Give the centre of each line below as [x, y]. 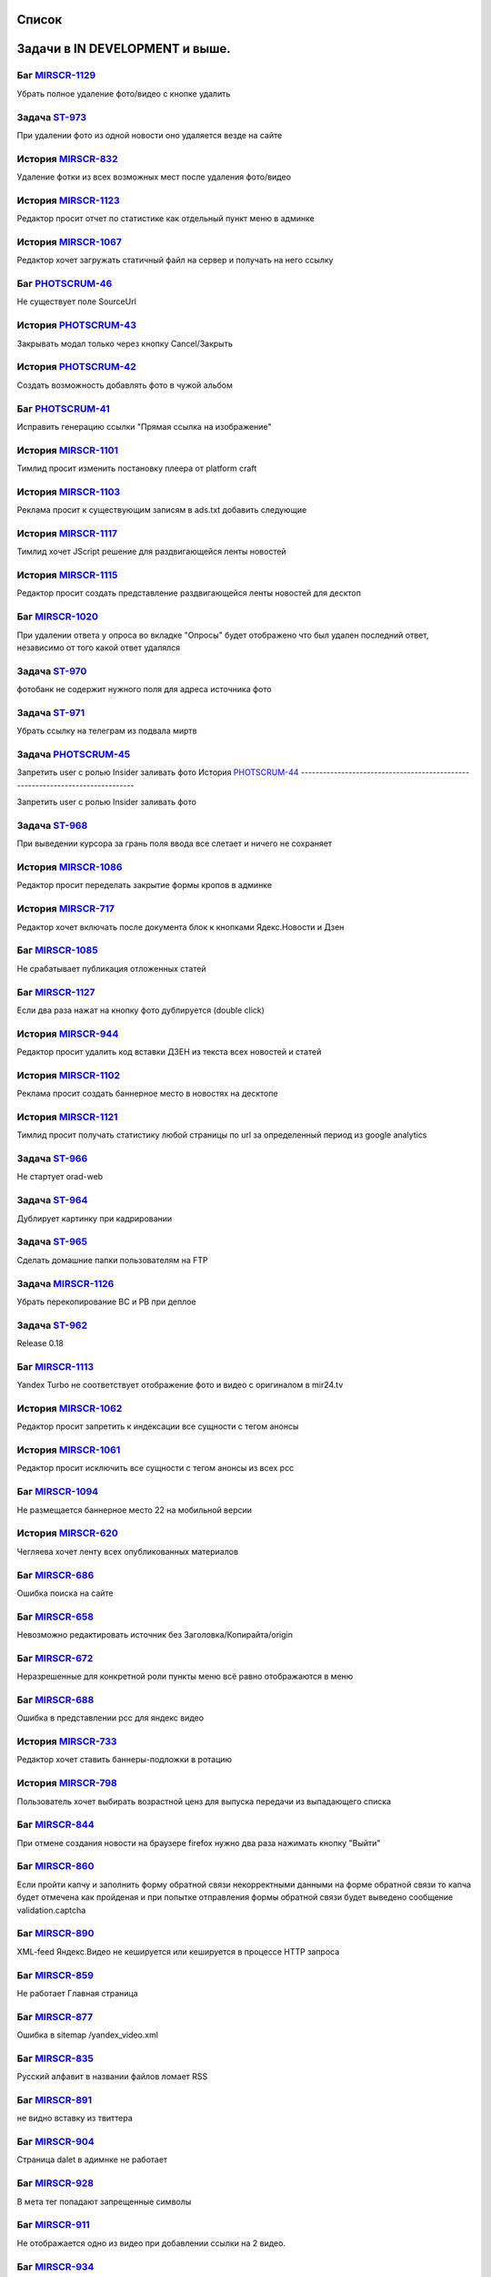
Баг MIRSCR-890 [55, 1934]
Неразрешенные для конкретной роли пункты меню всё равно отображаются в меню [185, 1677]
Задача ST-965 [52, 1241]
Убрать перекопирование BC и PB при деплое [106, 1302]
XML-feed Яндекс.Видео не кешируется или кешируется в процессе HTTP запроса [178, 1951]
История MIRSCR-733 [67, 1741]
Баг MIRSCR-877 [55, 2017]
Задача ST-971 [51, 712]
